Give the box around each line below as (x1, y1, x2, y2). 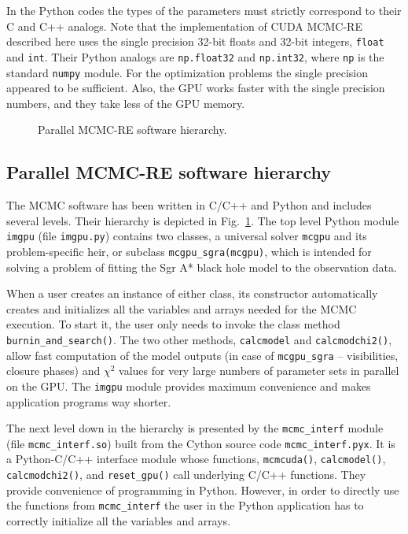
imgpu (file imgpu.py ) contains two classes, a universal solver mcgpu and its (6, 228, 367, 244)
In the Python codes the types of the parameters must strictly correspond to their (6, 2, 402, 18)
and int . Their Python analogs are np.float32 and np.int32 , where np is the (6, 48, 384, 65)
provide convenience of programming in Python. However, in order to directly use (6, 481, 399, 498)
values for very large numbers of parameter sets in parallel (119, 362, 399, 379)
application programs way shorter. (6, 393, 171, 410)
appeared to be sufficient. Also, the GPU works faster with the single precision (6, 80, 385, 96)
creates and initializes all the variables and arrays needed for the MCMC (6, 300, 357, 317)
